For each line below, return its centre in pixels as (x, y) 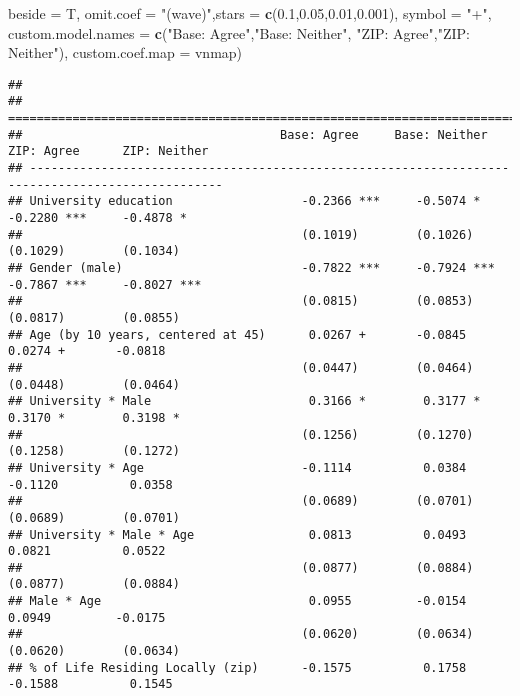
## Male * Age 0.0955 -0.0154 (237, 601)
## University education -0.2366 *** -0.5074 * (244, 201)
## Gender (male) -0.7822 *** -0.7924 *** (251, 268)
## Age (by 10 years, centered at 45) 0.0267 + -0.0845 (237, 334)
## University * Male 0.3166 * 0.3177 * (244, 401)
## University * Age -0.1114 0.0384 (237, 467)
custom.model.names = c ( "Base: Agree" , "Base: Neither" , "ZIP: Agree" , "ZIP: (239, 32)
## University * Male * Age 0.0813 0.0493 (237, 534)
